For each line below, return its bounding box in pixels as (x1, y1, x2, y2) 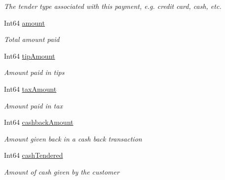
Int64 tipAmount (4, 50, 55, 61)
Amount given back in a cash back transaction (4, 133, 142, 144)
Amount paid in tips (4, 67, 65, 77)
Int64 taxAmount (4, 83, 57, 94)
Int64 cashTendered (4, 150, 63, 160)
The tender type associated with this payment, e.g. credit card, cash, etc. (4, 1, 222, 11)
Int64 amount (4, 17, 45, 28)
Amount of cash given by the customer (4, 166, 119, 177)
